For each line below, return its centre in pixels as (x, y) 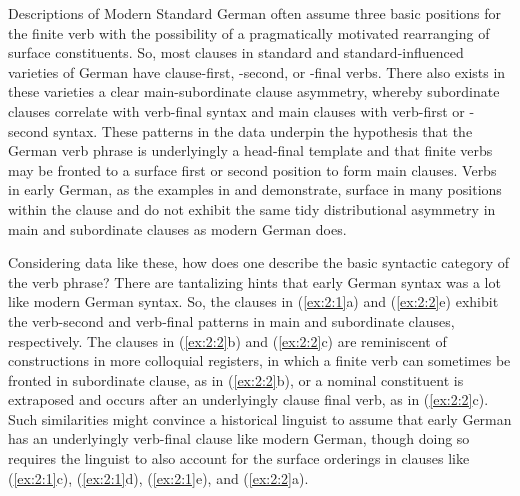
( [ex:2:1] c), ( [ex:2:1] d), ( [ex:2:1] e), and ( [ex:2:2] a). (158, 477)
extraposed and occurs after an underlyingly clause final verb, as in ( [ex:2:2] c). (248, 399)
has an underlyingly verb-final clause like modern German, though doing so (239, 438)
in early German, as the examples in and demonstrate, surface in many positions (255, 189)
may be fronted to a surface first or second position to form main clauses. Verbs (252, 169)
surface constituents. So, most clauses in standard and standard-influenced (236, 52)
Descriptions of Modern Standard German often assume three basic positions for (255, 13)
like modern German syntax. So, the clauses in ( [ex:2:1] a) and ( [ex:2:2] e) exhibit (253, 301)
